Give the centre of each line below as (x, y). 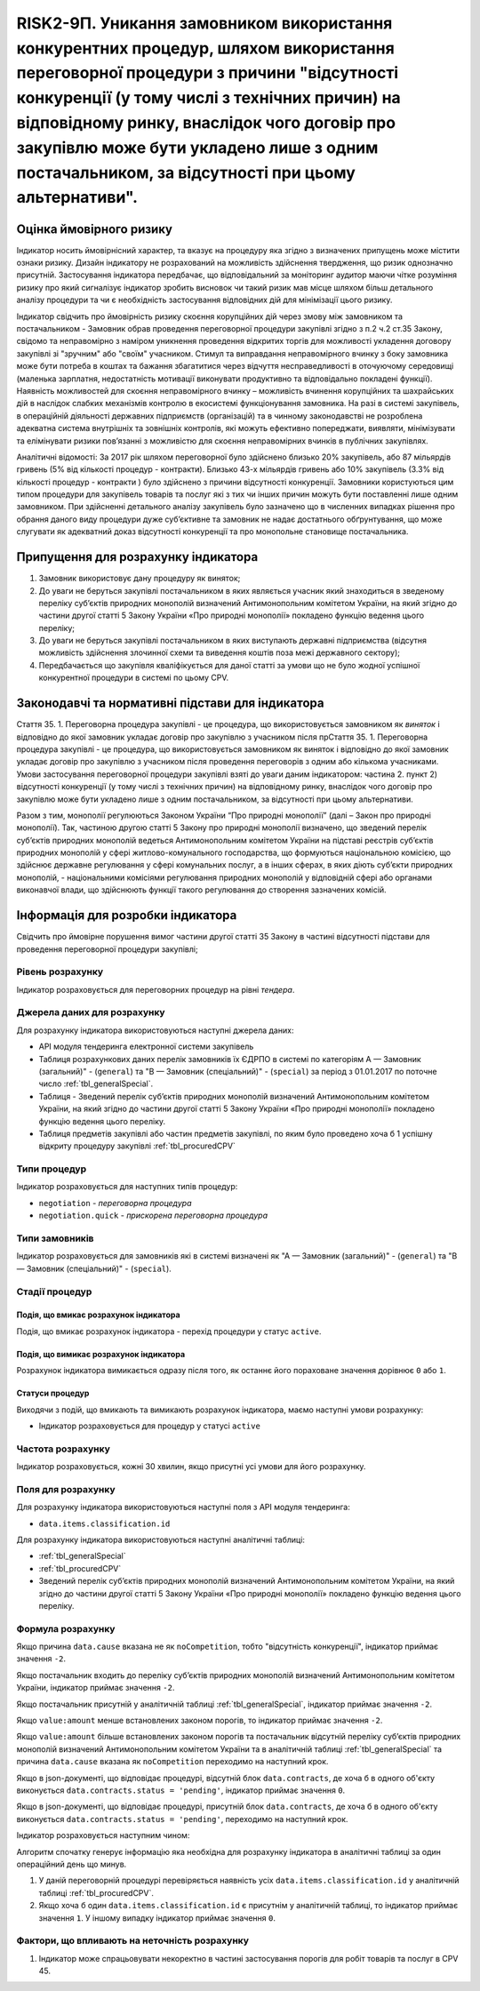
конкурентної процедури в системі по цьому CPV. (134, 678)
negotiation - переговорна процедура (115, 1203)
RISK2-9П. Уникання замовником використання (204, 23)
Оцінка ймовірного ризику (95, 229)
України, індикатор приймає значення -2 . (96, 1688)
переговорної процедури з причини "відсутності (208, 73)
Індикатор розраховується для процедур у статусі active (150, 1426)
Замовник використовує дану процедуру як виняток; (140, 579)
